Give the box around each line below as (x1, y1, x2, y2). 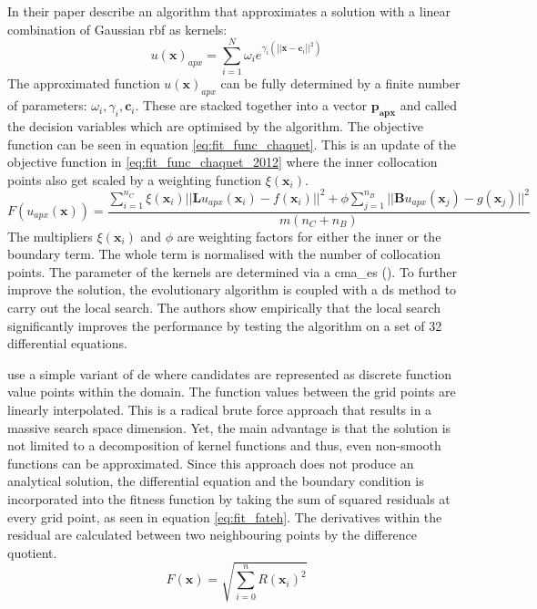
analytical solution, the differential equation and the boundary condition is (7, 471, 424, 490)
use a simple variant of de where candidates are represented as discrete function (7, 364, 451, 383)
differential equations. (7, 334, 127, 353)
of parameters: (7, 96, 87, 115)
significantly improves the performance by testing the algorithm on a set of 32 (7, 315, 442, 335)
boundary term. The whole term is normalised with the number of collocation (7, 244, 441, 263)
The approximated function (7, 74, 160, 93)
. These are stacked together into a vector (135, 96, 368, 115)
